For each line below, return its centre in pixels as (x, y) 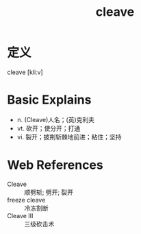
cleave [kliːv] (25, 72)
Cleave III (20, 215)
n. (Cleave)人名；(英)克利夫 (55, 119)
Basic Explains (49, 100)
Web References (55, 165)
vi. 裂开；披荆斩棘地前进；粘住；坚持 (69, 137)
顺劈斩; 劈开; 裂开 (49, 192)
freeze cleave (26, 200)
